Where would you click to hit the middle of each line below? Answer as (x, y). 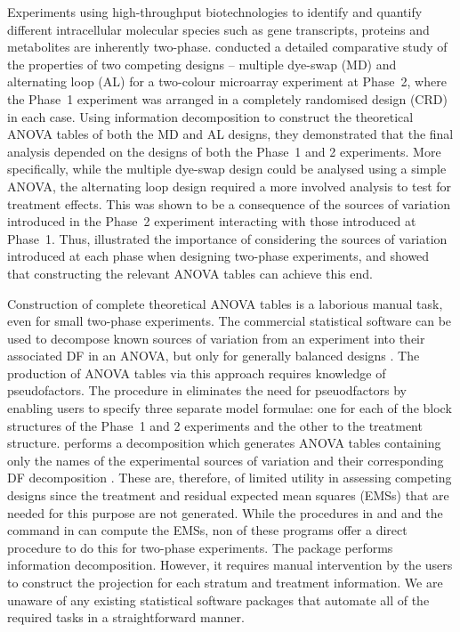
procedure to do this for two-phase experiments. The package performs (200, 547)
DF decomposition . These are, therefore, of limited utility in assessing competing (230, 478)
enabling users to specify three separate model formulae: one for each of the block (230, 408)
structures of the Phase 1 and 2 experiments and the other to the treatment (215, 425)
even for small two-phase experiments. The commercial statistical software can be (230, 321)
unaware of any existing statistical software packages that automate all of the (218, 600)
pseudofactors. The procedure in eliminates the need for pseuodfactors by (207, 390)
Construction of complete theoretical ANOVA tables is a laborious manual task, (225, 303)
